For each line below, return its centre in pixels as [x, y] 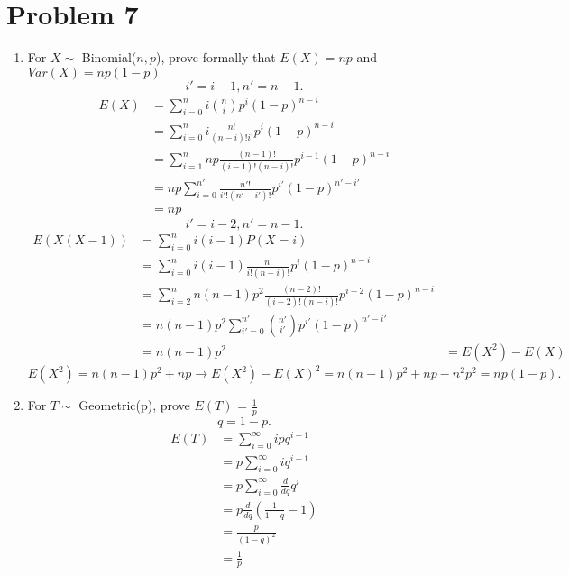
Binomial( [109, 57]
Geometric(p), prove [134, 405]
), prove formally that [216, 57]
